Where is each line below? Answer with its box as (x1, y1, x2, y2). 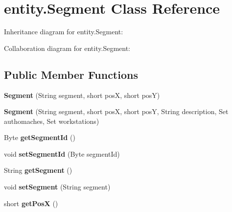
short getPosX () (4, 198, 58, 208)
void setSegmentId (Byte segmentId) (4, 148, 120, 159)
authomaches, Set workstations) (4, 116, 99, 126)
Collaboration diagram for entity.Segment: (4, 43, 130, 53)
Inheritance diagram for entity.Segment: (4, 26, 123, 37)
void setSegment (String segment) (4, 182, 111, 192)
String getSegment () (4, 165, 72, 175)
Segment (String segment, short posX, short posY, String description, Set (4, 106, 229, 117)
